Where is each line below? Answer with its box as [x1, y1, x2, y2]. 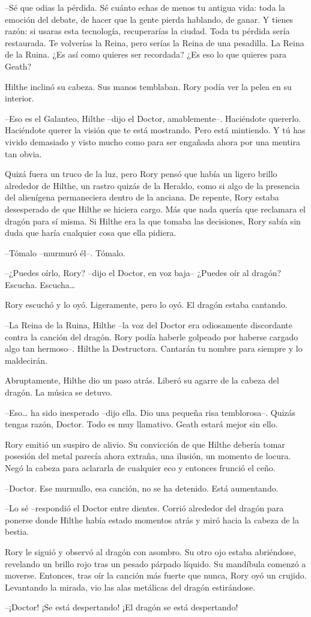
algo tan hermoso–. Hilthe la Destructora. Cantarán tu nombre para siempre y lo [5, 342, 303, 355]
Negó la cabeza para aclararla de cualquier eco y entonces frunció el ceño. [5, 462, 276, 474]
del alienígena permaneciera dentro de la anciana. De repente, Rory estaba [5, 191, 279, 203]
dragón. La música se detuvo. [5, 386, 112, 399]
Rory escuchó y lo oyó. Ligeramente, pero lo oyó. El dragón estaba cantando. [5, 298, 288, 311]
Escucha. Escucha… [5, 278, 76, 290]
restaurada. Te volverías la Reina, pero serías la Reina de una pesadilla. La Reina [5, 36, 304, 49]
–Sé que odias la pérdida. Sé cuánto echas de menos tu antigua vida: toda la [5, 1, 285, 13]
